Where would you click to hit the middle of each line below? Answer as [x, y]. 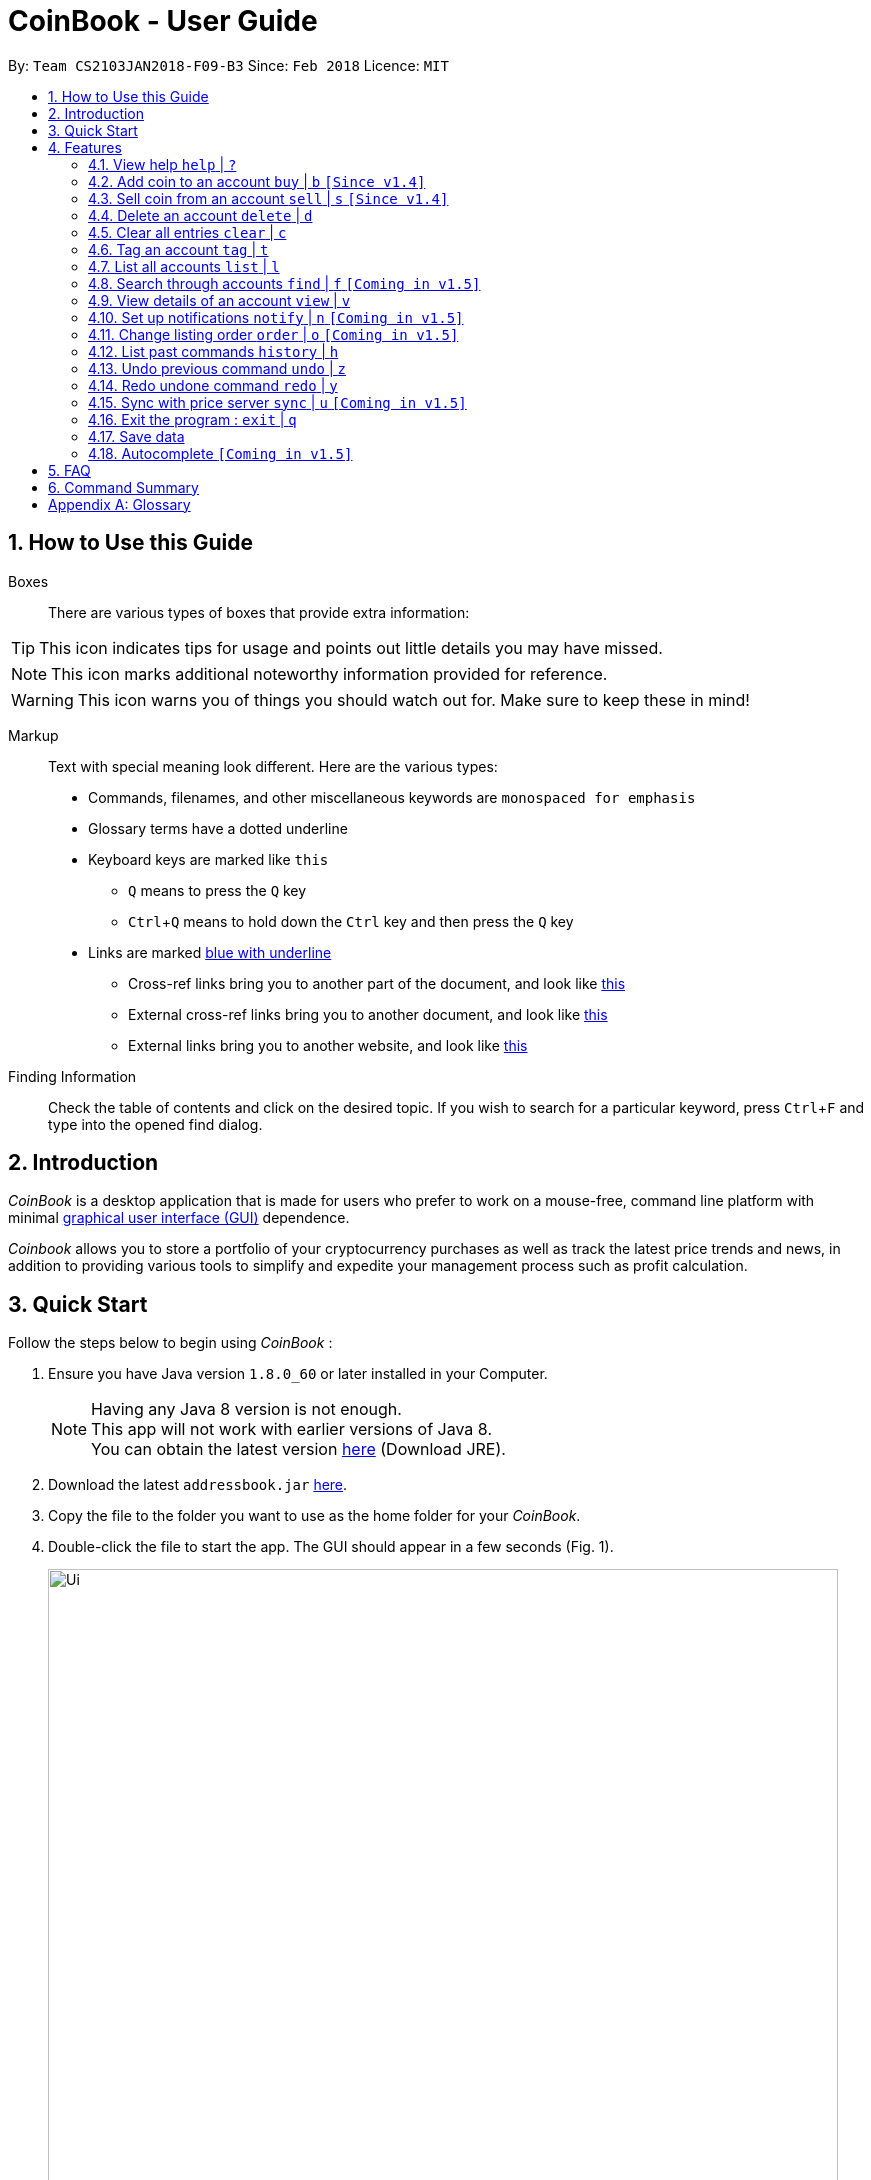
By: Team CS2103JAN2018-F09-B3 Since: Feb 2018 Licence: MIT [228, 65]
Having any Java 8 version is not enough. [246, 1409]
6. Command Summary [123, 487]
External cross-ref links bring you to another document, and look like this [368, 1014]
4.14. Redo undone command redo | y [213, 385]
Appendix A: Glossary [119, 504]
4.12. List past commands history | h [213, 351]
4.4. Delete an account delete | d [200, 215]
